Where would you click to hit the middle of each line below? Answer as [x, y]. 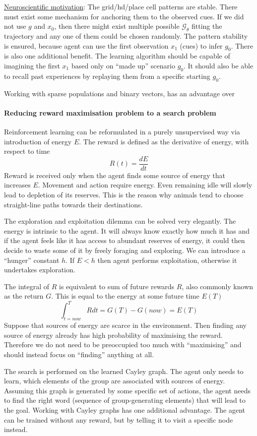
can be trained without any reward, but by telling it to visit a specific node [119, 419]
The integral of [27, 286]
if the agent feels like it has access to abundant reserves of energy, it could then [125, 240]
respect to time [27, 151]
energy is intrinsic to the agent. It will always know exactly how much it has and [127, 230]
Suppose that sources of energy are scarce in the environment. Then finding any [125, 325]
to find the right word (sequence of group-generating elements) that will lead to [125, 400]
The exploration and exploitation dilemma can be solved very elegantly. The [120, 221]
